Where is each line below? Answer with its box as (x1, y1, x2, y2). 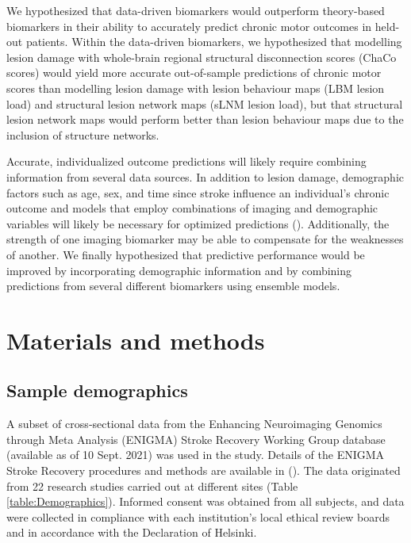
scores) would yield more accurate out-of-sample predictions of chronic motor (6, 64, 382, 81)
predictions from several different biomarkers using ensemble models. (6, 277, 340, 294)
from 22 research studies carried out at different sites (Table (6, 477, 298, 494)
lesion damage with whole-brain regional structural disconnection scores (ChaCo (6, 48, 397, 65)
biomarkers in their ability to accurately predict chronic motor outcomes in (6, 17, 372, 34)
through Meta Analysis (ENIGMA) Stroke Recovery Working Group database (6, 430, 386, 447)
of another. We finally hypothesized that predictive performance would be (6, 246, 365, 262)
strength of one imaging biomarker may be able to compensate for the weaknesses (6, 231, 404, 247)
